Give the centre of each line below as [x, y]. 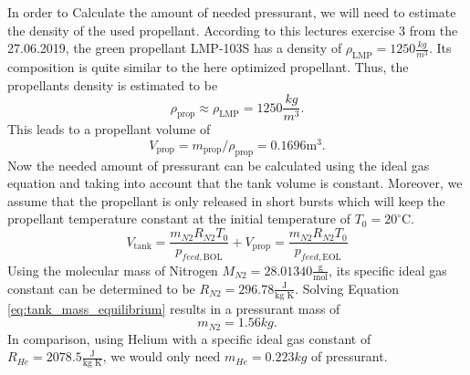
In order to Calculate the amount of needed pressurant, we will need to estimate [232, 12]
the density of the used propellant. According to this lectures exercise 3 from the [233, 30]
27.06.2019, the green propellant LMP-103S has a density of [175, 48]
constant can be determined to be [101, 288]
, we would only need [162, 356]
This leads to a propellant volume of [109, 129]
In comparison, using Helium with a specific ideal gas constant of [189, 338]
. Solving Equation [347, 288]
